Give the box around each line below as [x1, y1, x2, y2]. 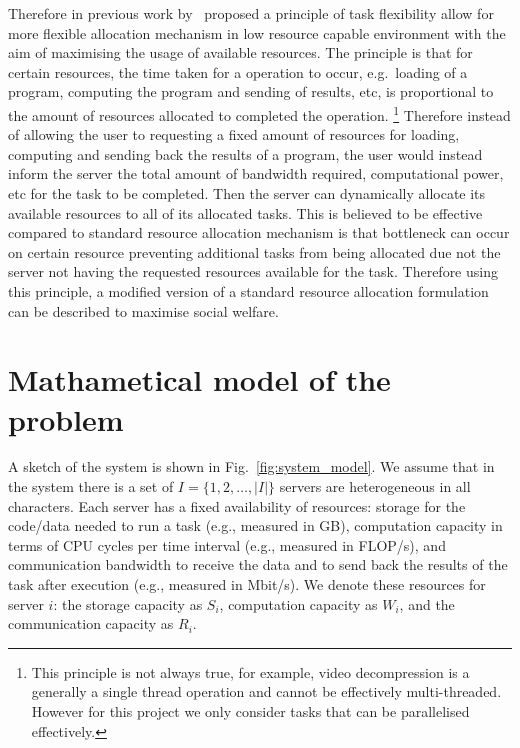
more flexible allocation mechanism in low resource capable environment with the [8, 22, 506, 43]
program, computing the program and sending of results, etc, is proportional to [8, 81, 494, 102]
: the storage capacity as [53, 593, 203, 614]
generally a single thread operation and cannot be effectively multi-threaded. [31, 681, 502, 702]
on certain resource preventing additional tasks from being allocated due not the [8, 241, 501, 262]
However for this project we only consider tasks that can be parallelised [31, 701, 470, 721]
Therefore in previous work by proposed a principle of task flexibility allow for [8, 3, 494, 23]
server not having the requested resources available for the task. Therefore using [8, 261, 498, 282]
